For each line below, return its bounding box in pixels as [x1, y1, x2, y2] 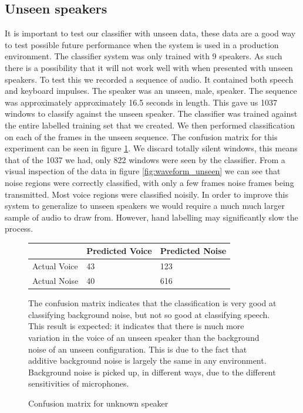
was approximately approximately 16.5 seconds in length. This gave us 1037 [5, 96, 278, 108]
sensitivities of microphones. [28, 377, 129, 390]
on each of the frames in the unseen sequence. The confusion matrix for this [5, 130, 278, 143]
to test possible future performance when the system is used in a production [5, 38, 279, 50]
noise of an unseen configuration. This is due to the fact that [28, 343, 247, 355]
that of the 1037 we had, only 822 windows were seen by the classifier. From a [5, 153, 285, 165]
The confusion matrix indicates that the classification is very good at [28, 297, 277, 309]
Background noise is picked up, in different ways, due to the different [28, 365, 276, 378]
